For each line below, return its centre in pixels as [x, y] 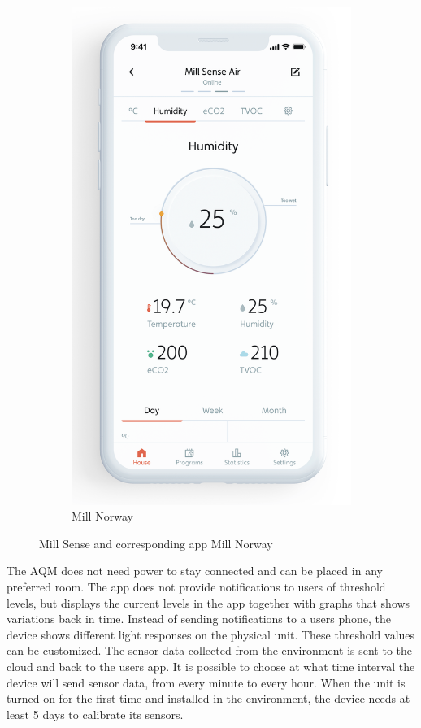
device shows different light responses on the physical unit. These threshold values [211, 634]
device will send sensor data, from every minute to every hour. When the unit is [206, 682]
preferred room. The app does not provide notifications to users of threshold [196, 586]
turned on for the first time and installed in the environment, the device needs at [208, 698]
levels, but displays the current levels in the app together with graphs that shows [208, 602]
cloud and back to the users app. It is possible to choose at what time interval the [211, 666]
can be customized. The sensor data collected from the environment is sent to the [209, 650]
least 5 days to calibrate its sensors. [95, 714]
